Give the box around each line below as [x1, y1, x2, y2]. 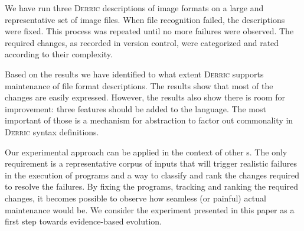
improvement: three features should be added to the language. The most [5, 102, 266, 115]
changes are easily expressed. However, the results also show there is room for [5, 91, 285, 103]
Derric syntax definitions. [5, 125, 99, 138]
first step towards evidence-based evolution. [5, 215, 162, 227]
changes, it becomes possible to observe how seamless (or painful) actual [5, 191, 266, 204]
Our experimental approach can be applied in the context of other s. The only [5, 145, 287, 158]
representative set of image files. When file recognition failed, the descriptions [5, 13, 285, 25]
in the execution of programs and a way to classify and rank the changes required [5, 168, 300, 181]
